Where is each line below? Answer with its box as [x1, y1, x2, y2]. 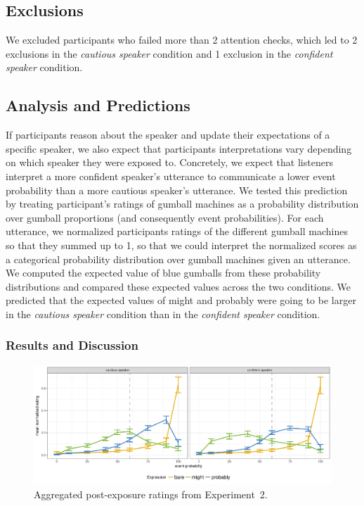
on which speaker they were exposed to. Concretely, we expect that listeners [6, 155, 333, 170]
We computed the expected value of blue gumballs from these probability [6, 265, 321, 280]
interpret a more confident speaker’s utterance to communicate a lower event [6, 168, 336, 183]
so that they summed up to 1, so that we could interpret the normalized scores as [6, 237, 357, 252]
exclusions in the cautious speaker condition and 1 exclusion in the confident [6, 46, 333, 61]
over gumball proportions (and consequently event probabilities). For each [6, 210, 324, 224]
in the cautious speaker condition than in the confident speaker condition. [6, 306, 320, 321]
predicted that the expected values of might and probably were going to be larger [6, 293, 356, 308]
